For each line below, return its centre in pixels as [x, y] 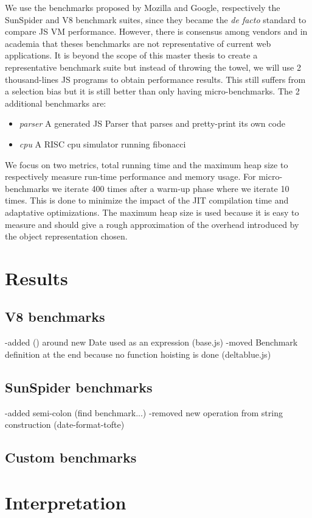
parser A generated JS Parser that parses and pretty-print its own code [152, 123]
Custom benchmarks [71, 457]
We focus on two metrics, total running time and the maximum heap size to [147, 164]
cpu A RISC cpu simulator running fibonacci [102, 144]
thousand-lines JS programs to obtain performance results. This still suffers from [155, 79]
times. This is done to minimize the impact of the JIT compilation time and [147, 200]
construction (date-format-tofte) [65, 424]
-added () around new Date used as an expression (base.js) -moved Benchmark [151, 342]
